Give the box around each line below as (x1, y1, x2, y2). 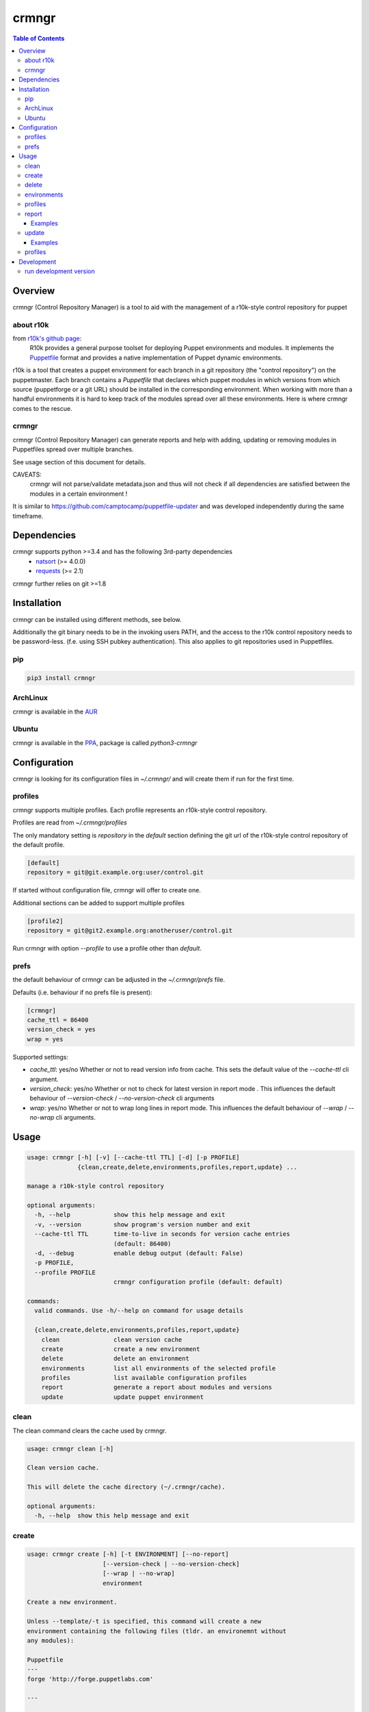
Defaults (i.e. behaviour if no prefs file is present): (12, 988, 153, 996)
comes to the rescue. (12, 404, 72, 412)
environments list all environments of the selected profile (41, 1364, 276, 1372)
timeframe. (12, 512, 44, 520)
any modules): (27, 1637, 74, 1644)
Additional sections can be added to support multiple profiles (12, 898, 184, 907)
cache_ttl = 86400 (27, 1016, 89, 1024)
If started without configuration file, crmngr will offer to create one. (12, 886, 202, 894)
